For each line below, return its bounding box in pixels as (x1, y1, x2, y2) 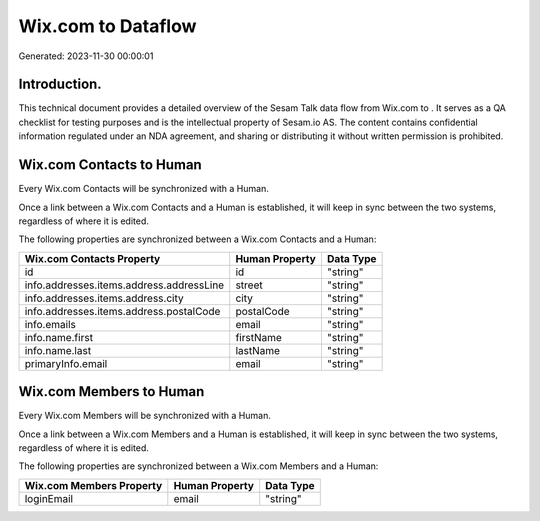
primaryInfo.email (24, 356, 108, 370)
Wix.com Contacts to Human (18, 156, 202, 174)
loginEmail (24, 491, 74, 505)
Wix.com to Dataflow (18, 15, 197, 37)
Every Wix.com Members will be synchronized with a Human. (18, 410, 272, 422)
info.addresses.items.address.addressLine (24, 278, 225, 292)
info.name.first (24, 330, 94, 344)
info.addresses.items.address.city (24, 291, 184, 305)
